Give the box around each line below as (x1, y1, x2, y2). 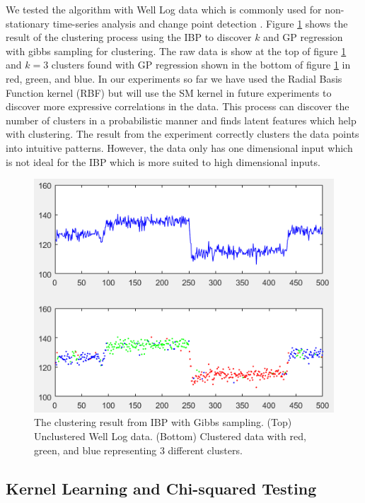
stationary (6, 16, 50, 30)
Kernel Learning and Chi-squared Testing (6, 477, 317, 499)
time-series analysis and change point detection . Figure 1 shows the (52, 16, 348, 30)
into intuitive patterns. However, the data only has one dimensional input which (6, 140, 353, 155)
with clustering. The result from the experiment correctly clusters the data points (6, 126, 359, 141)
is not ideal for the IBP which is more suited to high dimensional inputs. (6, 154, 320, 169)
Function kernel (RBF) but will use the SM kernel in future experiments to (6, 85, 332, 100)
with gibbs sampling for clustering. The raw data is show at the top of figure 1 (6, 43, 347, 58)
